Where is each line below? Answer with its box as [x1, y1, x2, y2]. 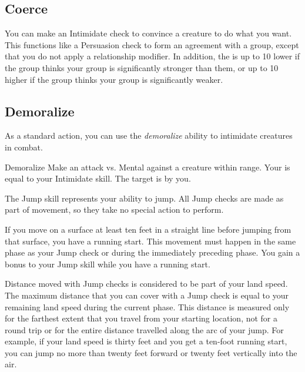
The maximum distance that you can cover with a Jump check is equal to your [5, 289, 289, 301]
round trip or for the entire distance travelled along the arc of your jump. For [5, 323, 284, 336]
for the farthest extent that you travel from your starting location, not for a [5, 312, 278, 324]
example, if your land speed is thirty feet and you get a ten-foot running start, [5, 335, 287, 347]
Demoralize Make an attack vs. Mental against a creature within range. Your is [5, 160, 290, 173]
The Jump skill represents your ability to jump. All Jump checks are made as [5, 192, 284, 204]
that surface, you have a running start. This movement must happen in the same [5, 234, 296, 247]
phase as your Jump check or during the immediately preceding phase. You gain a [5, 246, 300, 259]
